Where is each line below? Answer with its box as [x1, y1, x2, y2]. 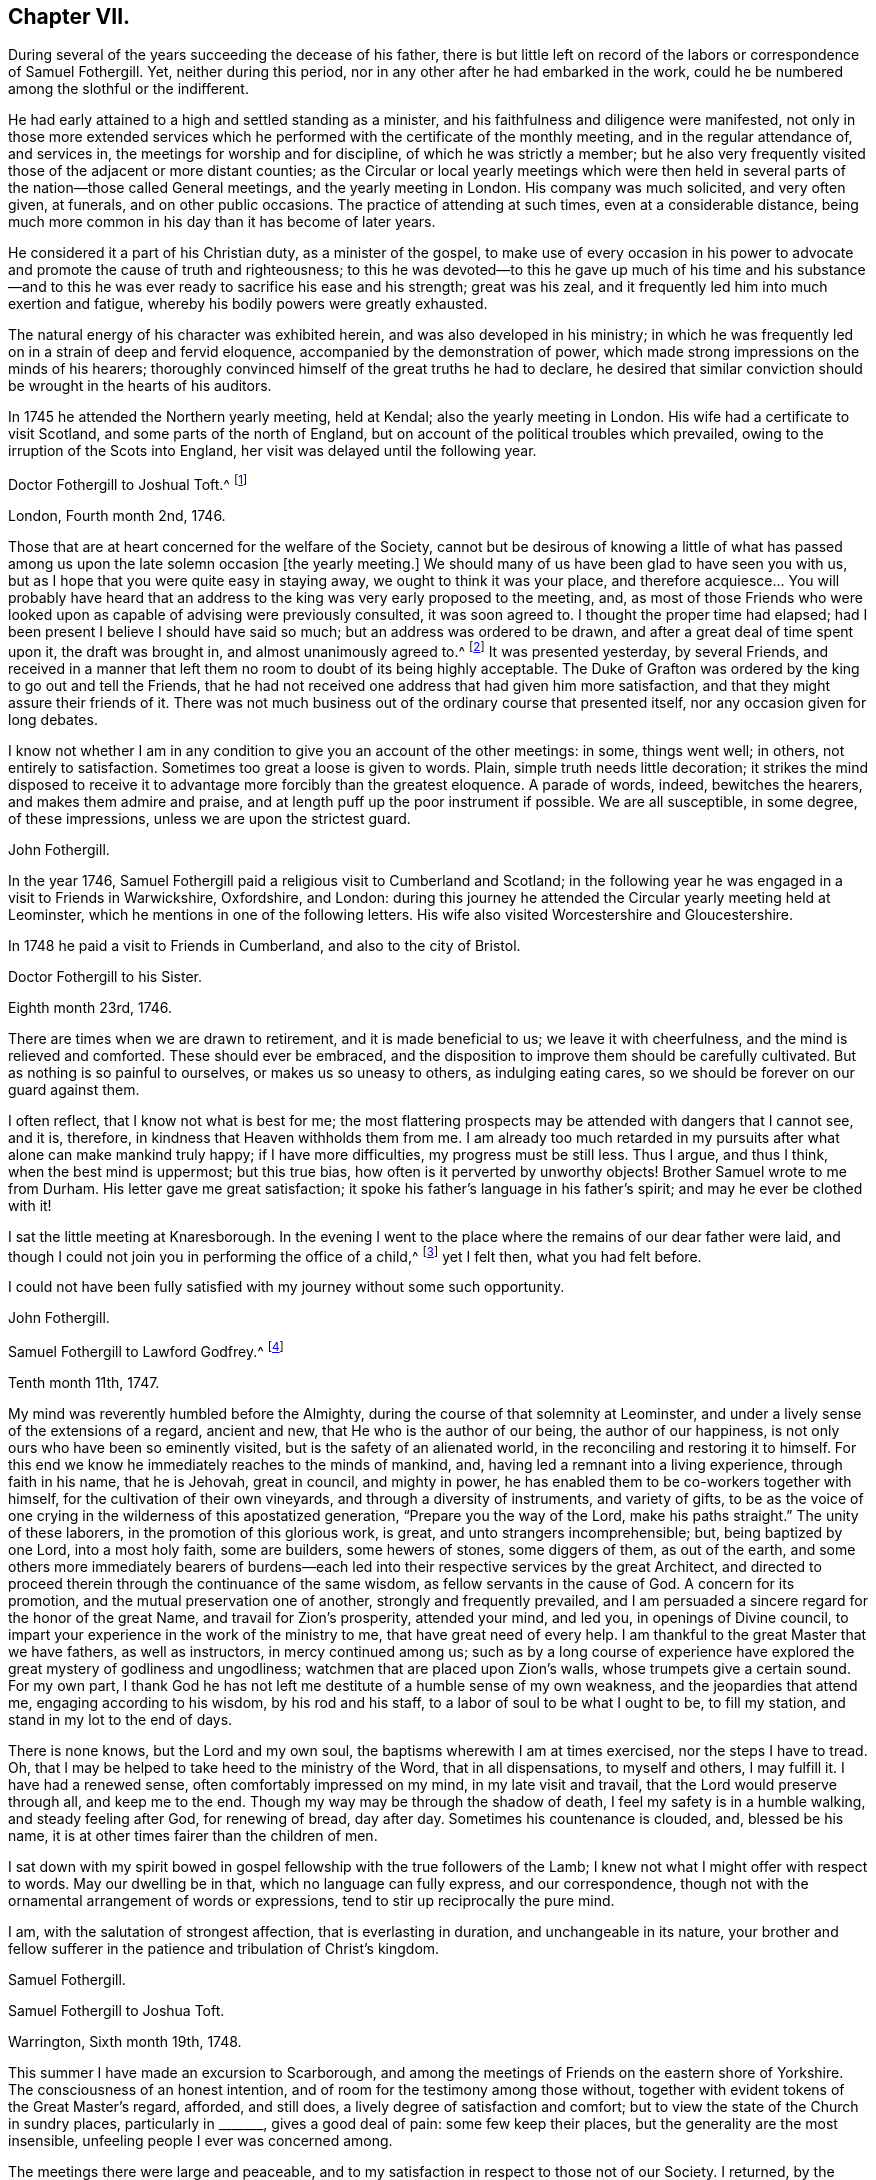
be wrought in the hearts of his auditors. [8, 377, 272, 395]
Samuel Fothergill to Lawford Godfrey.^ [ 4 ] [8, 1340, 284, 1361]
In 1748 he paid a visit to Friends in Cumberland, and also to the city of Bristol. [8, 936, 521, 954]
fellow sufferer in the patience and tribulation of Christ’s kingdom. [8, 1940, 440, 1958]
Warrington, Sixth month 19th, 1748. [8, 2033, 242, 2051]
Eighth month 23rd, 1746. [8, 998, 173, 1016]
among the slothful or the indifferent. [8, 80, 249, 98]
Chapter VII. [8, 4, 131, 29]
